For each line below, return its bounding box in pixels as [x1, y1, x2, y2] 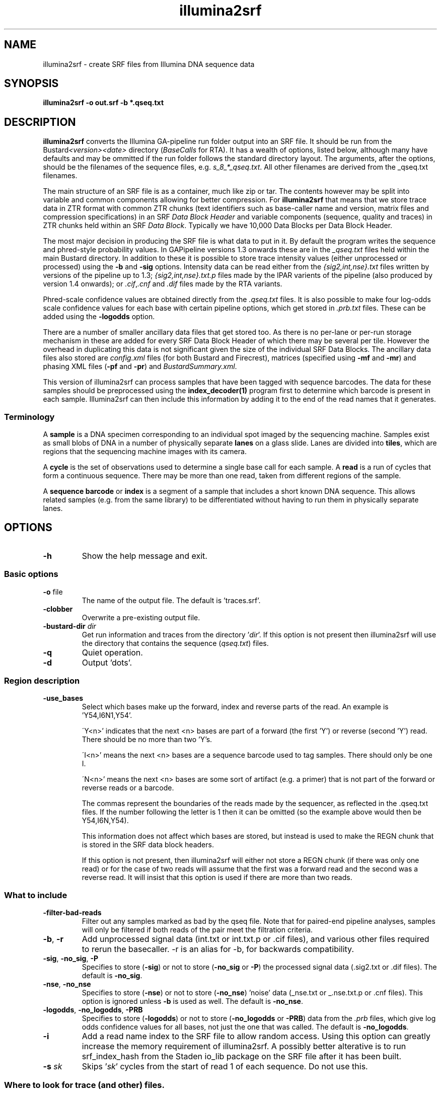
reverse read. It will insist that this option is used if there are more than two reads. [82, 873, 352, 882]
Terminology [4, 411, 55, 422]
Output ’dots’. [82, 657, 132, 668]
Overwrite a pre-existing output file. [82, 613, 200, 622]
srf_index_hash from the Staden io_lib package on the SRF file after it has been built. [82, 1051, 402, 1062]
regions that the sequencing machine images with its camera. [43, 447, 247, 456]
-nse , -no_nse [43, 980, 91, 989]
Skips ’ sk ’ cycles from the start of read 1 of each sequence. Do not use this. [82, 1061, 368, 1072]
